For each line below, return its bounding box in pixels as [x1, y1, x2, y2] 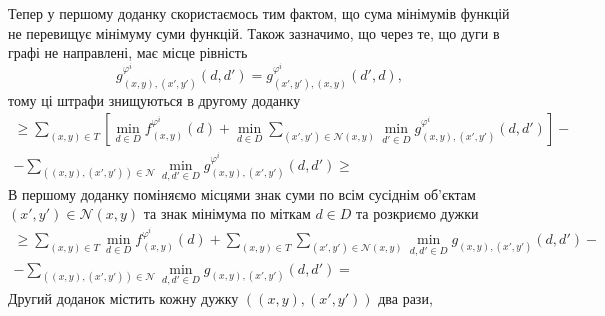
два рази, [378, 287, 433, 308]
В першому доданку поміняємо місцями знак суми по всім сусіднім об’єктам [8, 183, 476, 204]
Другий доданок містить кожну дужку [8, 287, 239, 308]
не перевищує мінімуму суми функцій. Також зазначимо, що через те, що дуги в [8, 22, 500, 43]
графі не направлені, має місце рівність [8, 42, 248, 63]
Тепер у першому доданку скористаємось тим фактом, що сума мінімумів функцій [8, 3, 510, 23]
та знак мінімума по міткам [143, 203, 311, 224]
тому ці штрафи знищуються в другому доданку [8, 89, 301, 110]
